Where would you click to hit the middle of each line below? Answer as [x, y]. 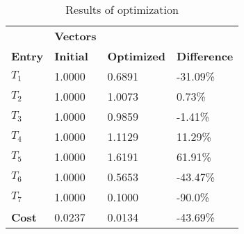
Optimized [137, 56]
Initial [71, 56]
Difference [205, 56]
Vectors [75, 36]
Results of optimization [122, 9]
